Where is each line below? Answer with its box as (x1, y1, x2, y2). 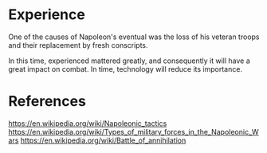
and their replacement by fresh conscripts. (8, 40, 149, 49)
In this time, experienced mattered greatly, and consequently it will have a (8, 56, 251, 65)
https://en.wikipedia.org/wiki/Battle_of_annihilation (20, 135, 187, 145)
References (8, 92, 86, 111)
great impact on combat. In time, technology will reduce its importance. (8, 64, 243, 73)
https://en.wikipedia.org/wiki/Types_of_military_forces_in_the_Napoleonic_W (8, 127, 259, 136)
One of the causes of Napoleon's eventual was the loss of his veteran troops (8, 32, 260, 41)
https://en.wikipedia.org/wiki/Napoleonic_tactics (8, 118, 167, 128)
